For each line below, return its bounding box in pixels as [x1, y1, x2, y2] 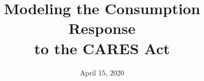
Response [69, 18, 135, 38]
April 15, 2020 [80, 67, 124, 77]
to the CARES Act [34, 37, 170, 58]
